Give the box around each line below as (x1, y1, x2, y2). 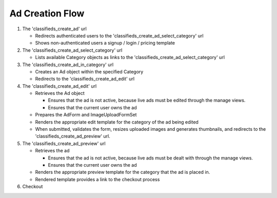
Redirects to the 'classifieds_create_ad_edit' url (35, 76, 135, 82)
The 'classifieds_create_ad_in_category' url (22, 62, 114, 68)
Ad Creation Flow (9, 8, 85, 19)
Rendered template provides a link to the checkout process (35, 176, 160, 182)
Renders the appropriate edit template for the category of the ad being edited (35, 118, 199, 125)
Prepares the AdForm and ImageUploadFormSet (35, 112, 137, 118)
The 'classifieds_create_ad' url (22, 26, 87, 32)
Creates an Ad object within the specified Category (35, 68, 144, 74)
